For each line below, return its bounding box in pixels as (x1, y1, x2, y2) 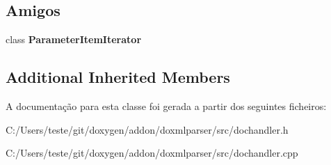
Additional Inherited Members (6, 66, 230, 88)
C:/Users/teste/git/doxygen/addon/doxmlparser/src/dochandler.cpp (6, 146, 298, 160)
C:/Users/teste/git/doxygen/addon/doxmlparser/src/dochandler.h (6, 122, 289, 136)
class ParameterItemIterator (6, 32, 142, 47)
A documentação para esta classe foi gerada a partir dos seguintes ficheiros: (6, 99, 327, 113)
